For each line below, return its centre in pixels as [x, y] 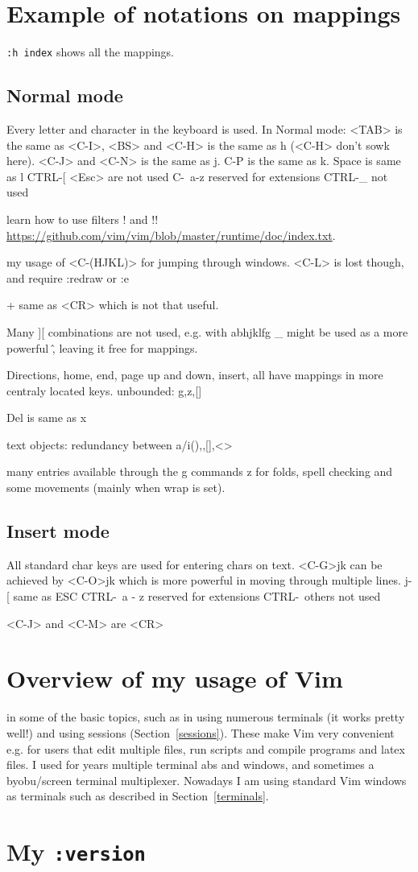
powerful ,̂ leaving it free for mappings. [102, 347]
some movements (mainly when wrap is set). [116, 488]
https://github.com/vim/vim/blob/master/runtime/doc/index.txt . [171, 235]
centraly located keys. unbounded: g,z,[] [104, 390]
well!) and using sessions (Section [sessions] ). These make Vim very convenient [201, 732]
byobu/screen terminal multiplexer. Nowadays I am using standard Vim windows [207, 780]
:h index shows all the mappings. [91, 52]
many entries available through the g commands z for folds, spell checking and [200, 471]
